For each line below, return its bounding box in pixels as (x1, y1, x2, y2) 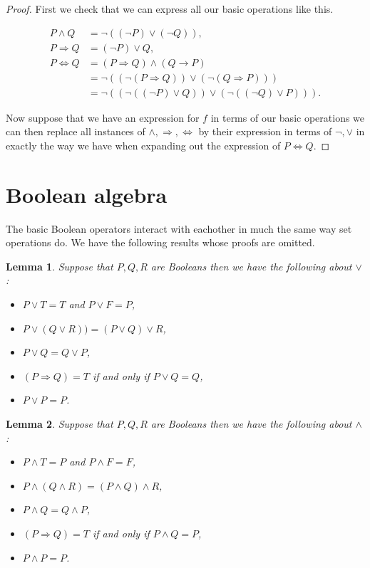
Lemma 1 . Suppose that (6, 258, 113, 273)
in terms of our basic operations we (210, 110, 365, 125)
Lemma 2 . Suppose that (6, 416, 113, 431)
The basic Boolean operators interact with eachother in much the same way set (6, 221, 352, 236)
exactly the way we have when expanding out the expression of (6, 137, 281, 152)
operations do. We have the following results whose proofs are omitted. (6, 235, 315, 250)
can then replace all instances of (6, 124, 145, 139)
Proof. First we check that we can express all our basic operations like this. (6, 1, 334, 16)
